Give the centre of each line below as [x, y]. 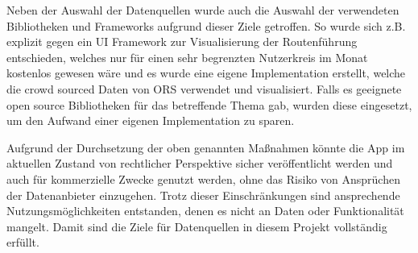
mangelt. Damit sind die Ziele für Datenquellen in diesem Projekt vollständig [197, 226]
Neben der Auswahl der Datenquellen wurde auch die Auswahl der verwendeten [203, 10]
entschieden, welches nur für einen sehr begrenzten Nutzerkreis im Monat [187, 57]
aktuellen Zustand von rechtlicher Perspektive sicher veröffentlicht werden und [200, 163]
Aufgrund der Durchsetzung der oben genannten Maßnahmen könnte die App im [206, 147]
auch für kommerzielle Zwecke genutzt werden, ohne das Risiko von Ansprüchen [203, 178]
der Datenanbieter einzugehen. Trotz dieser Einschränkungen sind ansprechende [203, 195]
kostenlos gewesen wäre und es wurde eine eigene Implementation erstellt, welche [206, 73]
